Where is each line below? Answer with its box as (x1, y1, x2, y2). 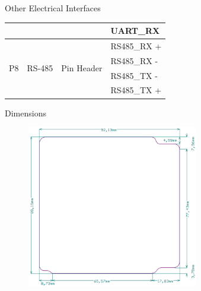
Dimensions (5, 106, 46, 119)
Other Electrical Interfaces (5, 2, 101, 14)
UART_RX (110, 24, 160, 37)
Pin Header (61, 62, 103, 74)
